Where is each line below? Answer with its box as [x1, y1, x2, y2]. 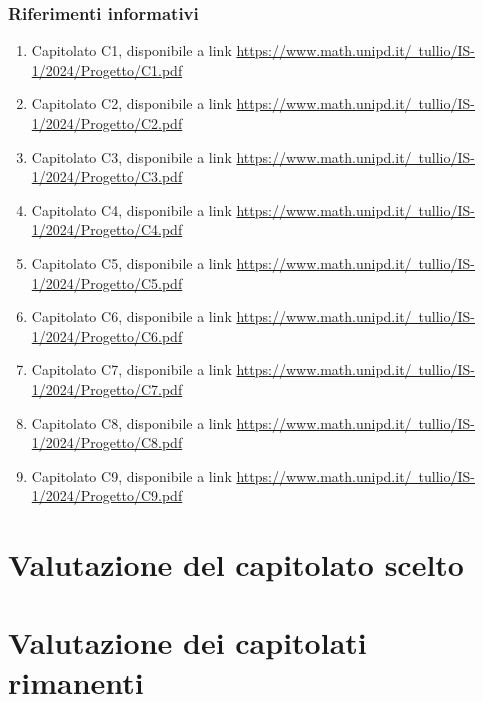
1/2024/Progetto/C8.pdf [31, 432, 183, 453]
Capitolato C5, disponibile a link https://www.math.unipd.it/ [31, 252, 412, 273]
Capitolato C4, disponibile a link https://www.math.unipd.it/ [31, 199, 412, 220]
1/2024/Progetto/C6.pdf [31, 325, 183, 346]
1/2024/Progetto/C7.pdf [31, 378, 183, 399]
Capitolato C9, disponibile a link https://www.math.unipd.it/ [31, 465, 412, 486]
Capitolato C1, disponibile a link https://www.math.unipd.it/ [31, 40, 412, 61]
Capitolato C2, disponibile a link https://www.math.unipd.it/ [31, 93, 412, 114]
